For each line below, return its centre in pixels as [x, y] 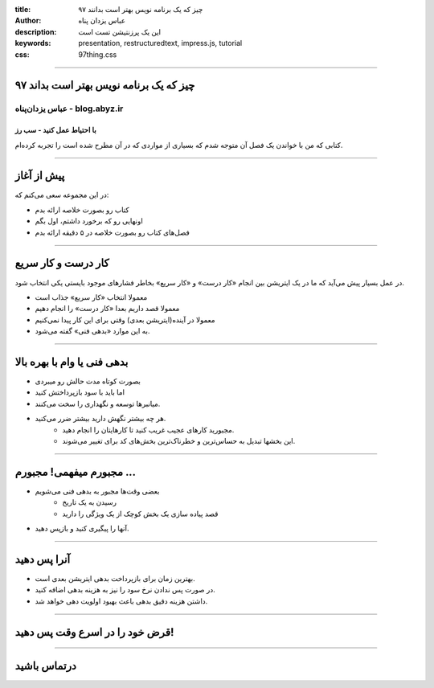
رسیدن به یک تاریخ [89, 502]
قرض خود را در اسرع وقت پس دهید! [94, 632]
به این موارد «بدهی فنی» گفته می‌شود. [92, 331]
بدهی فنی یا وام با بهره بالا [72, 362]
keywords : [33, 43]
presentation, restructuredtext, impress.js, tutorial [160, 43]
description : [36, 31]
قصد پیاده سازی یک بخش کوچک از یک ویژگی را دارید [140, 514]
